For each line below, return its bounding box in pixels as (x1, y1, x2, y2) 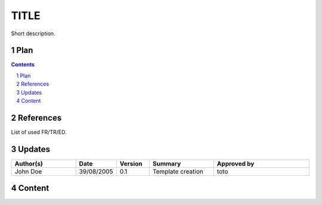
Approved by (216, 159, 255, 167)
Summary (152, 159, 181, 167)
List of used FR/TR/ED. (11, 128, 67, 136)
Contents (11, 61, 35, 68)
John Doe (14, 167, 42, 176)
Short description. (11, 30, 55, 37)
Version (119, 159, 143, 167)
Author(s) (14, 159, 43, 167)
